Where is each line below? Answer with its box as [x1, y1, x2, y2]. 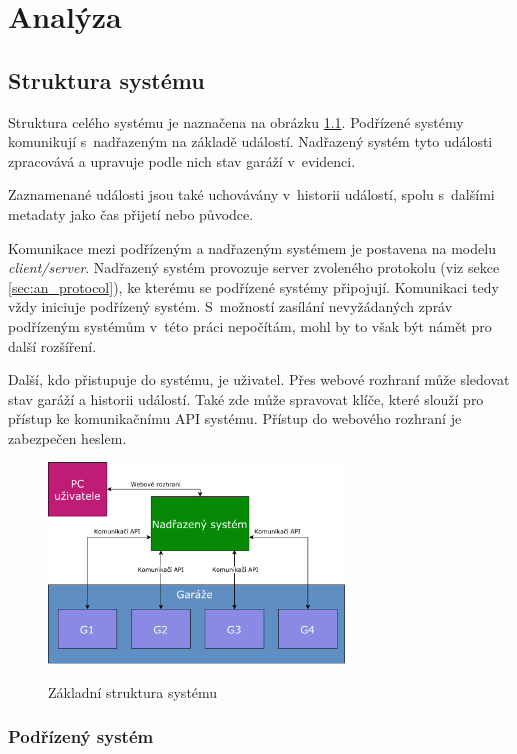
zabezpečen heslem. [8, 427, 127, 448]
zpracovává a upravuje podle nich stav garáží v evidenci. [8, 150, 356, 171]
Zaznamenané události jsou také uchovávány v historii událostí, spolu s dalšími [8, 184, 495, 205]
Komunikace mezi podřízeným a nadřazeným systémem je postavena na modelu [8, 237, 496, 258]
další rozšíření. [8, 335, 97, 356]
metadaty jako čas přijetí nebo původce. [8, 203, 254, 224]
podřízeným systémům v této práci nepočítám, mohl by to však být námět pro [8, 315, 492, 336]
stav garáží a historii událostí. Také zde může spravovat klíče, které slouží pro [8, 388, 484, 409]
